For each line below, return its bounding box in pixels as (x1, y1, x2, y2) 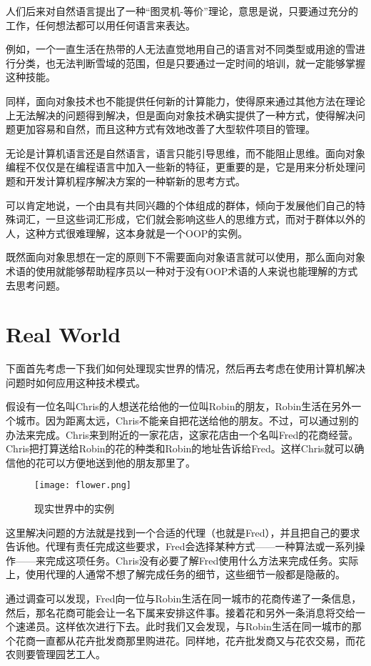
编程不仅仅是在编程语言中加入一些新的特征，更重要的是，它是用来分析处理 (6, 159, 355, 174)
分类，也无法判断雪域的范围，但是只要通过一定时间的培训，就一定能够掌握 (15, 55, 365, 70)
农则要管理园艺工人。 (6, 647, 106, 662)
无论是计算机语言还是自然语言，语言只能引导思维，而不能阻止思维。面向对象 (6, 145, 365, 160)
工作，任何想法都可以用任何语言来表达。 (6, 17, 195, 32)
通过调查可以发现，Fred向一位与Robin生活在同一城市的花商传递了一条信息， (6, 591, 362, 605)
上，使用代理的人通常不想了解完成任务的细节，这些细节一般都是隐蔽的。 (6, 567, 345, 582)
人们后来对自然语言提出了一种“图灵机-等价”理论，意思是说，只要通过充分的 (6, 4, 358, 18)
